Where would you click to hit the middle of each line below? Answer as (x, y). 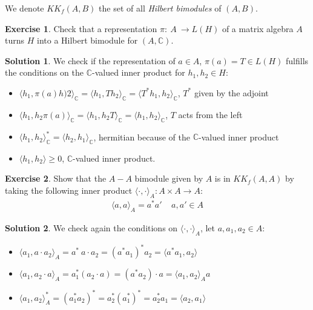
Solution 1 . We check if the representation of (90, 60)
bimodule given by (169, 178)
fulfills (297, 60)
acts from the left (210, 114)
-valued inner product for (138, 72)
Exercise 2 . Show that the (56, 178)
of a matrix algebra (258, 28)
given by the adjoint (231, 92)
